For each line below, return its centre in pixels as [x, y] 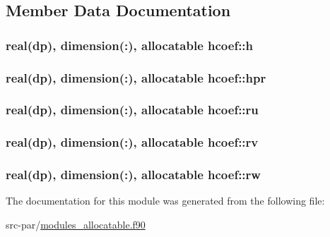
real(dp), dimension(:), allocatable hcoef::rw [133, 175]
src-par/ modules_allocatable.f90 [76, 224]
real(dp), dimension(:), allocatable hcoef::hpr [136, 77]
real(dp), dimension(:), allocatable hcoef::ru [132, 110]
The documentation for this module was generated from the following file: [165, 201]
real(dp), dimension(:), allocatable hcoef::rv [132, 142]
